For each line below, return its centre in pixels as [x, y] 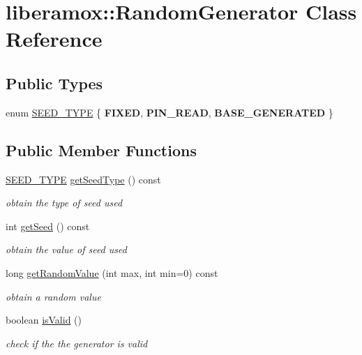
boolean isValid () [44, 320]
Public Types [54, 83]
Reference [54, 39]
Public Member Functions [101, 150]
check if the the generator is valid [77, 343]
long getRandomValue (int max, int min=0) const [112, 272]
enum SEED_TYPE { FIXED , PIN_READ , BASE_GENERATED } [169, 112]
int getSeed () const [48, 226]
